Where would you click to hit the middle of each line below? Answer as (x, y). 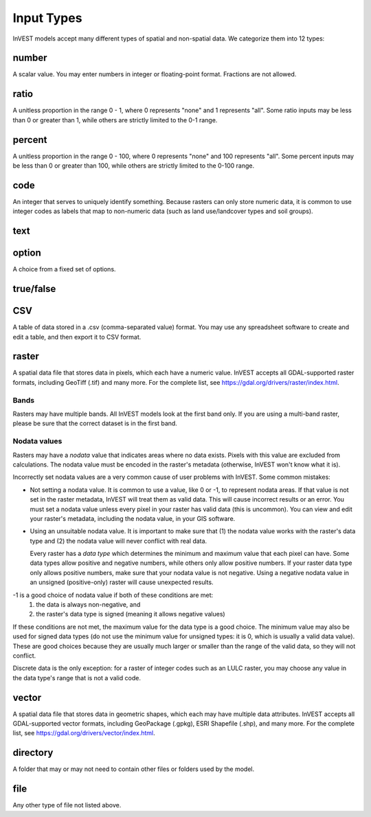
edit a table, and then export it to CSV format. (77, 337)
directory (33, 753)
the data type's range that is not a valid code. (77, 678)
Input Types (47, 18)
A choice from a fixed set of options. (64, 269)
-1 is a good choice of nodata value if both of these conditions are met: (113, 595)
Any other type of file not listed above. (67, 805)
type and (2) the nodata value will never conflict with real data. (119, 541)
